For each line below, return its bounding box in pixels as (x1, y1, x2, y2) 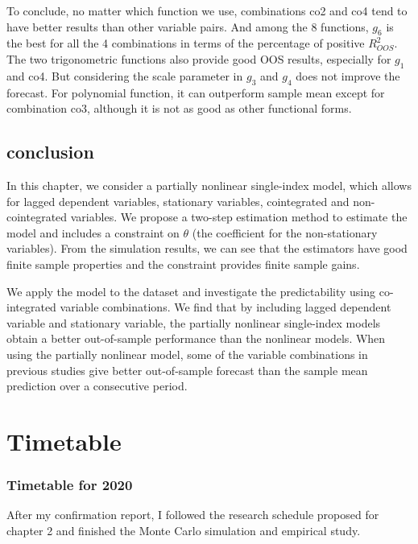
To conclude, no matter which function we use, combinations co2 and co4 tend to (6, 2, 408, 19)
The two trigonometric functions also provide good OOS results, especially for (6, 50, 391, 67)
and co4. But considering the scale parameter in (6, 67, 243, 84)
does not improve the (296, 67, 400, 84)
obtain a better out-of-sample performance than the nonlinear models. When (6, 330, 386, 347)
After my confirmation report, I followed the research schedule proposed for (6, 506, 379, 523)
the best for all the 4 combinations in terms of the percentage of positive (6, 35, 365, 52)
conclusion (6, 139, 94, 164)
